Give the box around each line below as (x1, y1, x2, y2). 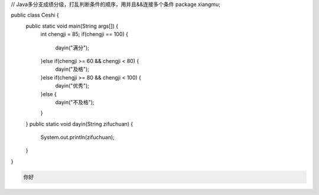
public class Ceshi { (11, 12, 59, 19)
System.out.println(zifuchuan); (40, 134, 115, 141)
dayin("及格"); (55, 65, 90, 73)
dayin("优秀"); (55, 82, 90, 90)
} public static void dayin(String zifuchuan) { (25, 120, 134, 127)
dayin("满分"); (55, 44, 90, 51)
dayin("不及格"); (55, 98, 95, 105)
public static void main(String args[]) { (25, 22, 118, 29)
